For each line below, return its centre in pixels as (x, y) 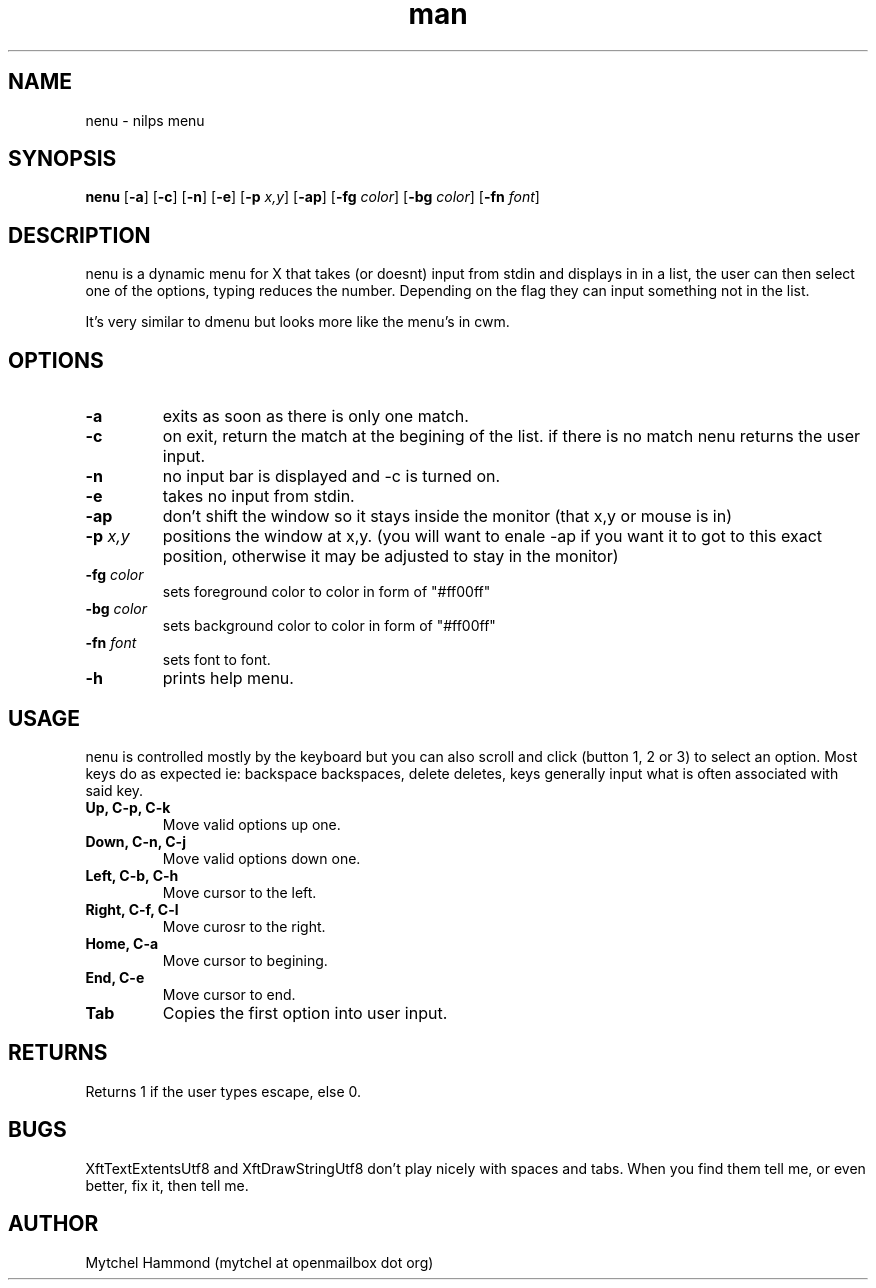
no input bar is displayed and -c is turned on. (331, 476)
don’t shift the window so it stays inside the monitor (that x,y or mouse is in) (447, 516)
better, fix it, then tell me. (167, 1185)
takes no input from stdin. (258, 496)
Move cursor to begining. (245, 960)
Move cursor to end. (229, 994)
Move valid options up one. (251, 824)
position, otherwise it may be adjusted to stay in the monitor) (390, 556)
